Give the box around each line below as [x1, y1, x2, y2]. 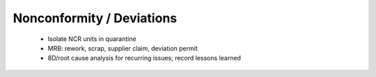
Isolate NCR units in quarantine [47, 35, 136, 43]
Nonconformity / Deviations [13, 10, 178, 26]
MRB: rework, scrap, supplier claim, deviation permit [47, 44, 198, 52]
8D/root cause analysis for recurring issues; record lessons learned [47, 54, 242, 62]
